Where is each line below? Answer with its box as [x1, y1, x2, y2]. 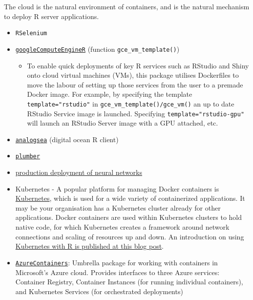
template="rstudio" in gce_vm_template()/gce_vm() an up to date [27, 98, 234, 108]
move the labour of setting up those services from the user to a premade [27, 79, 243, 89]
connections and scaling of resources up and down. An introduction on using [15, 231, 244, 241]
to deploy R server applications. [4, 11, 99, 21]
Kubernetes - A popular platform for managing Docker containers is [15, 183, 219, 193]
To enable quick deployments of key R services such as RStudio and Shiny [27, 60, 249, 70]
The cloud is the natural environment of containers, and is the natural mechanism [4, 1, 250, 11]
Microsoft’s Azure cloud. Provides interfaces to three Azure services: [15, 267, 220, 277]
